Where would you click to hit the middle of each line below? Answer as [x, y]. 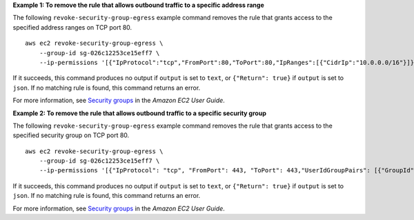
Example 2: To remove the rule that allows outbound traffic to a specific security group [140, 113]
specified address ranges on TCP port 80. [72, 27]
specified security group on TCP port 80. [71, 135]
